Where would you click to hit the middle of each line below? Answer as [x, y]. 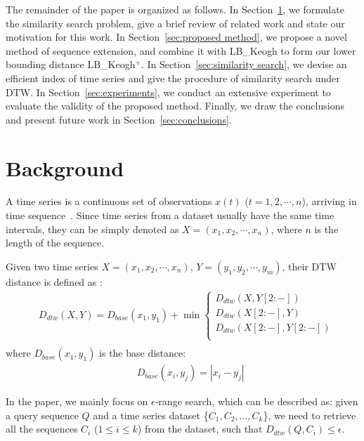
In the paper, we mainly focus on [77, 401]
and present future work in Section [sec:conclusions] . [119, 119]
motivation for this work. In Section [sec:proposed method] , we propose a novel [176, 37]
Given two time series [52, 266]
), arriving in [329, 201]
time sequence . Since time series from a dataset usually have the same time [170, 215]
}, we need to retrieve [310, 415]
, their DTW [309, 266]
